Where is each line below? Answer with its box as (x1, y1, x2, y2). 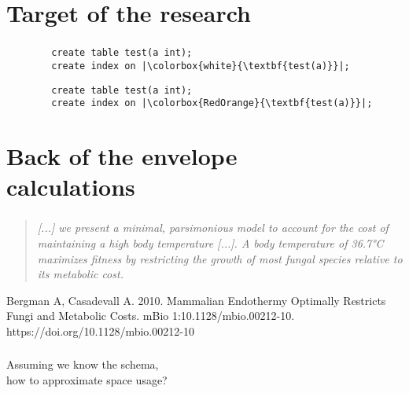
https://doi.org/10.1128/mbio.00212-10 (6, 322, 194, 339)
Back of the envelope (6, 140, 238, 172)
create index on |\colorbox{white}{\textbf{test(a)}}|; (51, 60, 350, 72)
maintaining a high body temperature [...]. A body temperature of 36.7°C (37, 235, 384, 251)
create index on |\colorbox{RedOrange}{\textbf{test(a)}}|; (51, 97, 373, 109)
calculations (6, 171, 135, 203)
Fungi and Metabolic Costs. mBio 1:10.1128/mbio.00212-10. (6, 307, 295, 324)
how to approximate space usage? (6, 372, 168, 388)
